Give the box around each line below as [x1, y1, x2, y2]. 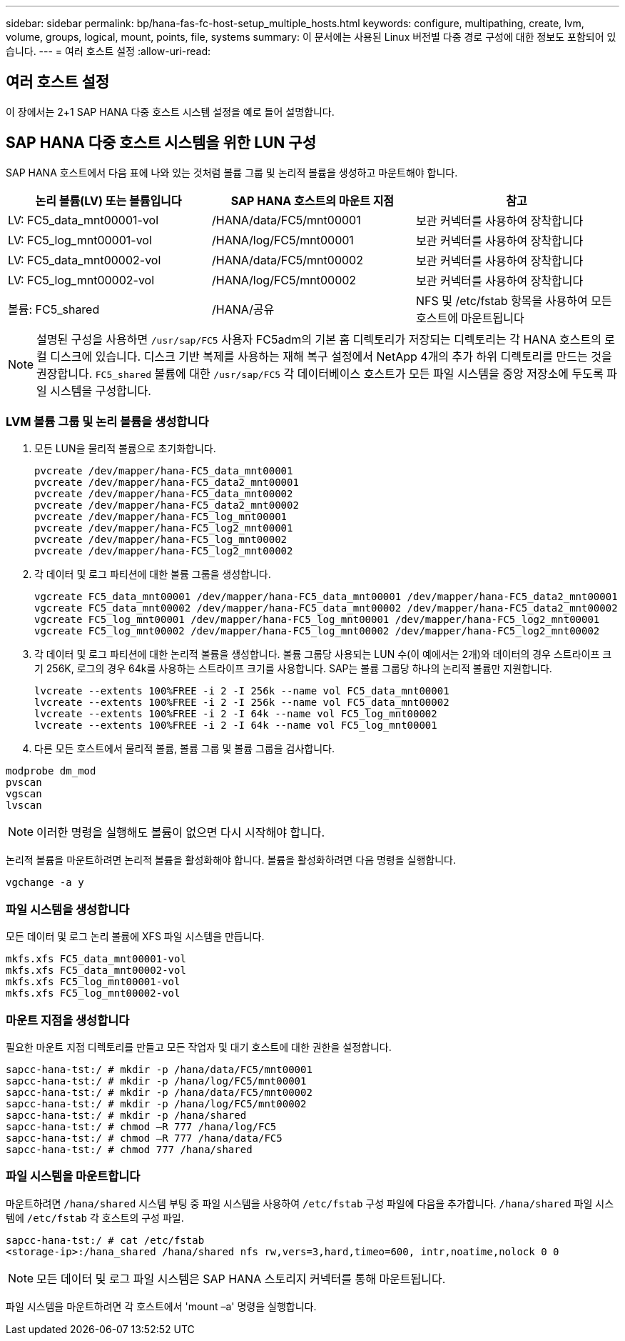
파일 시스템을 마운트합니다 [6, 1169, 141, 1184]
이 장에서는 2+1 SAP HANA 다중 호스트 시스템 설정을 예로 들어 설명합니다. [6, 105, 335, 118]
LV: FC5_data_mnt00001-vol [8, 212, 159, 227]
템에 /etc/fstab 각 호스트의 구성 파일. [6, 1211, 184, 1224]
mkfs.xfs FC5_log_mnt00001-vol [6, 976, 181, 988]
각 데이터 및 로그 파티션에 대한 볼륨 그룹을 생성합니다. [34, 568, 271, 581]
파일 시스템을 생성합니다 [6, 902, 130, 917]
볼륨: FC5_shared [8, 301, 100, 316]
